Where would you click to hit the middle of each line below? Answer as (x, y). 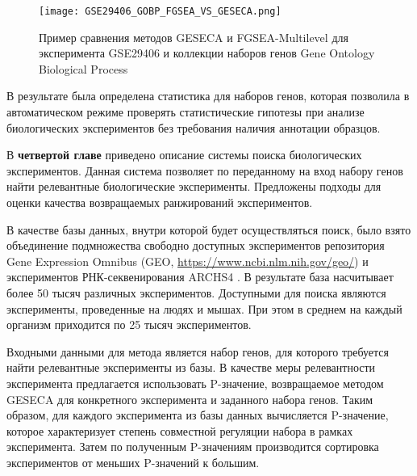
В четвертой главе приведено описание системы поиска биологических (184, 155)
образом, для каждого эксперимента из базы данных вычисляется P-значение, (198, 415)
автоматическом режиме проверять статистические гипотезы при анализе (186, 112)
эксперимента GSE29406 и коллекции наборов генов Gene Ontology (207, 53)
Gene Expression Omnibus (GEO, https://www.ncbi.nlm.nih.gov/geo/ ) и (188, 261)
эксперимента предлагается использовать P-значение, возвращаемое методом (195, 383)
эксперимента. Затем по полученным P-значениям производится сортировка (193, 447)
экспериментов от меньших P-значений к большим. (133, 462)
